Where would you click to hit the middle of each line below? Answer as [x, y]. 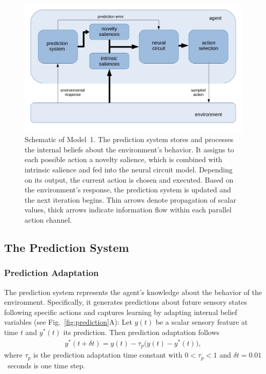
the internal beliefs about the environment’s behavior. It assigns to [129, 149]
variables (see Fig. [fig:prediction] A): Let [68, 322]
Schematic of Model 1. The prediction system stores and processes [129, 139]
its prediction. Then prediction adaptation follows [141, 332]
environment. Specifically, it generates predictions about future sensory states [126, 302]
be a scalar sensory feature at [202, 322]
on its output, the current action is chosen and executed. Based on [129, 179]
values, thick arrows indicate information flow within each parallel [128, 210]
